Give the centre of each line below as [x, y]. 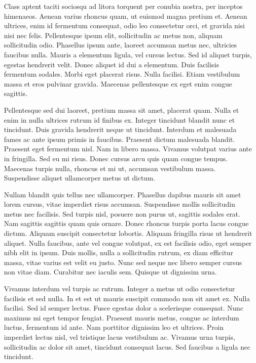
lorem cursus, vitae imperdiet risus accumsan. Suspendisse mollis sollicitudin [120, 204]
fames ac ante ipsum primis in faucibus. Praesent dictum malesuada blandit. [120, 139]
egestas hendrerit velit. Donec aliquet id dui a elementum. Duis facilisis [112, 64]
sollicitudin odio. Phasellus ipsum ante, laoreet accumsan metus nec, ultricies [121, 45]
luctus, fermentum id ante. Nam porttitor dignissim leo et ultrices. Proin [114, 327]
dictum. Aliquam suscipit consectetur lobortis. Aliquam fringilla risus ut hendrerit [128, 233]
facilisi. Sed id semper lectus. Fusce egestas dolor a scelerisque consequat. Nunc [124, 308]
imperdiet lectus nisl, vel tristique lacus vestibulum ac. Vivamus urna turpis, [120, 337]
